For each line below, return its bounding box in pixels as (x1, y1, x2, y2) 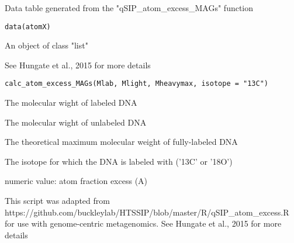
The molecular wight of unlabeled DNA (5, 116, 147, 128)
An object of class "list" (5, 39, 88, 51)
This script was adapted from (5, 195, 110, 207)
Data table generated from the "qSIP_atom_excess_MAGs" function (5, 2, 254, 13)
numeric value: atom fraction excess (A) (5, 175, 148, 187)
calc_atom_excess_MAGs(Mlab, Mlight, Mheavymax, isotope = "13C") (5, 79, 269, 88)
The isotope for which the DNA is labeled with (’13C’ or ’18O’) (5, 155, 233, 167)
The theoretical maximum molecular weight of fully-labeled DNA (5, 136, 238, 148)
